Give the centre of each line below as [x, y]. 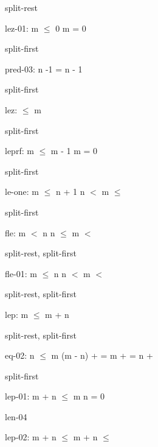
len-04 [16, 416]
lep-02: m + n [31, 437]
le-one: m [22, 192]
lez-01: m [22, 28]
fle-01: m [21, 273]
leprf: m [19, 151]
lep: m [17, 314]
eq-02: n [20, 355]
